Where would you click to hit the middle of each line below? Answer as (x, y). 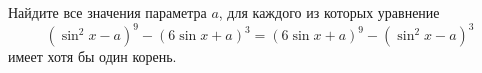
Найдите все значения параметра (107, 12)
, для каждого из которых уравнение (329, 12)
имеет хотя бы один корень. (92, 56)
